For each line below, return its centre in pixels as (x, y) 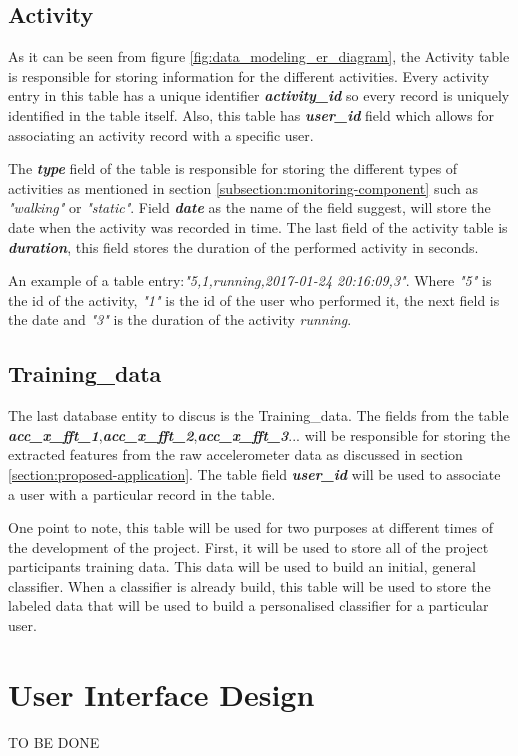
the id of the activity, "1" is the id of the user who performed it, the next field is (254, 299)
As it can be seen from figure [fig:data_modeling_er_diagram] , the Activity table (259, 56)
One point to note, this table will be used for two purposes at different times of (251, 527)
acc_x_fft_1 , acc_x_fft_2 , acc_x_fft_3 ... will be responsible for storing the (259, 434)
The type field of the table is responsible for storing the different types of (233, 168)
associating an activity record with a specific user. (161, 134)
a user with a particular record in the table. (142, 493)
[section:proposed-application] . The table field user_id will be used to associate (254, 473)
